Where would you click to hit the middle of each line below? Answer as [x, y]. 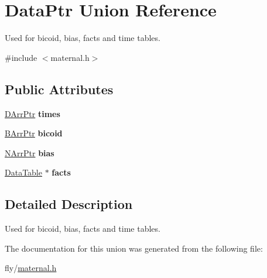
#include [21, 57]
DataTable [23, 172]
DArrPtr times [32, 113]
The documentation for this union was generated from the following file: [134, 248]
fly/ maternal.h [31, 268]
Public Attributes [59, 89]
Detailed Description [69, 204]
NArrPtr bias [30, 152]
